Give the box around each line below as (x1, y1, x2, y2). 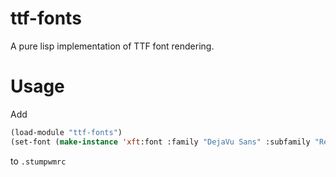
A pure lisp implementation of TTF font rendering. (10, 40, 215, 52)
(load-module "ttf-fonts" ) (10, 127, 123, 137)
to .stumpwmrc (10, 155, 67, 167)
